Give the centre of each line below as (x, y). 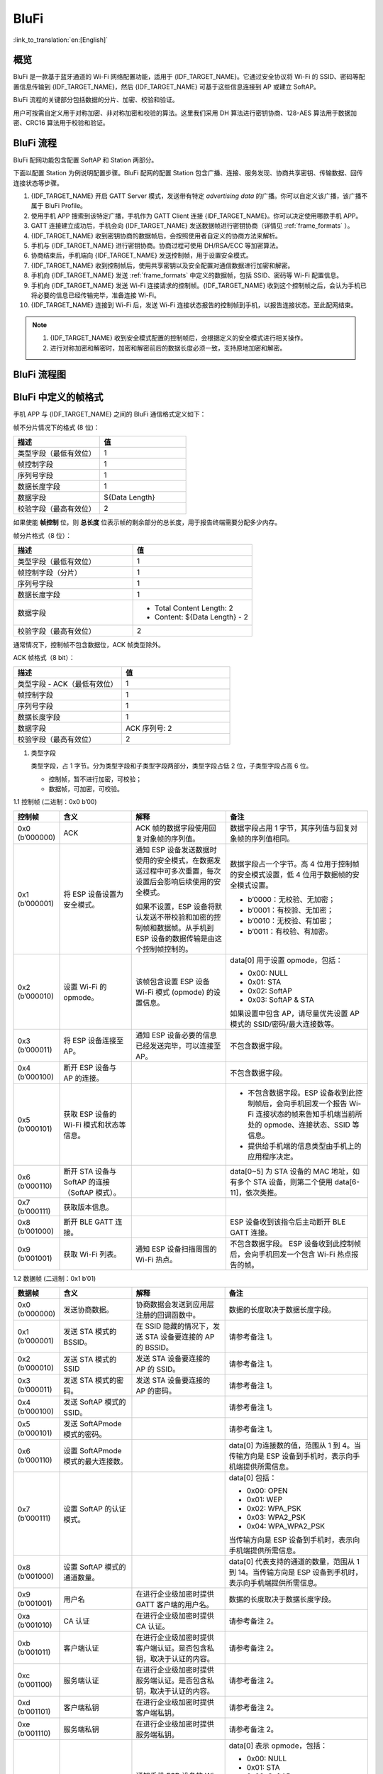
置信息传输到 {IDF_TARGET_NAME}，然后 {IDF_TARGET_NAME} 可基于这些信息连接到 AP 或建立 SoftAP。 (167, 87)
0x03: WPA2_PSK (276, 1517)
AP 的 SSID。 (158, 1370)
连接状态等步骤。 (38, 183)
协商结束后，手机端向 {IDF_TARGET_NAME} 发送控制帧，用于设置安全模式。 (141, 255)
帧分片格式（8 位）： (43, 535)
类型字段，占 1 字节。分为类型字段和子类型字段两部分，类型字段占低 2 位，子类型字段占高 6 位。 (172, 766)
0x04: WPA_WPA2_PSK (286, 1526)
